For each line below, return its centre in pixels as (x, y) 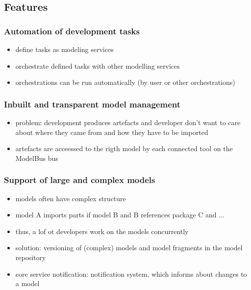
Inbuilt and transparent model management (92, 104)
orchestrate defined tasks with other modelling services (98, 66)
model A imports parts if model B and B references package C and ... (120, 215)
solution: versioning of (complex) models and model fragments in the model (129, 248)
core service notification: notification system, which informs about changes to (131, 274)
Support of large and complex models (80, 180)
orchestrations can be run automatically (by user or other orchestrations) (125, 82)
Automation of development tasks (72, 31)
